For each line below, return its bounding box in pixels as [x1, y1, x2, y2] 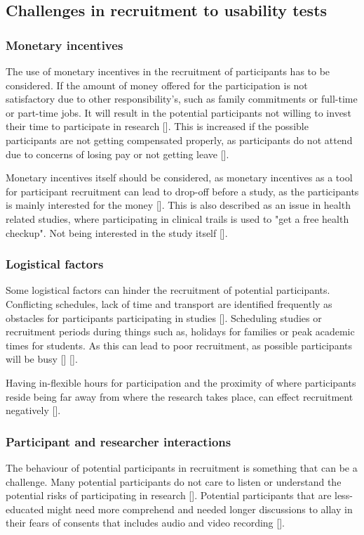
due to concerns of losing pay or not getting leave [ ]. [6, 146, 229, 161]
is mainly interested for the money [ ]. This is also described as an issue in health [6, 198, 351, 212]
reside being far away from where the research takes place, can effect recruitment [6, 389, 353, 404]
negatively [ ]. [6, 403, 61, 418]
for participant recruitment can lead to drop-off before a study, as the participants [6, 183, 359, 198]
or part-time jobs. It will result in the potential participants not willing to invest [6, 105, 351, 120]
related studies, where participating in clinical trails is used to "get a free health [6, 211, 349, 226]
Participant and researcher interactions [6, 432, 231, 450]
